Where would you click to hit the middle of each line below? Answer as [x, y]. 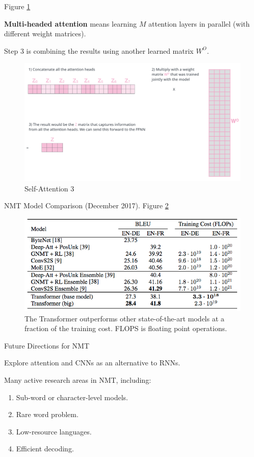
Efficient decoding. [45, 449]
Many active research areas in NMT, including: [78, 380]
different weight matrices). [45, 34]
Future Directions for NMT [47, 345]
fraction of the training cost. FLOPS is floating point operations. [126, 328]
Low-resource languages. [54, 431]
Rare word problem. [47, 414]
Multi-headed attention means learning [71, 23]
